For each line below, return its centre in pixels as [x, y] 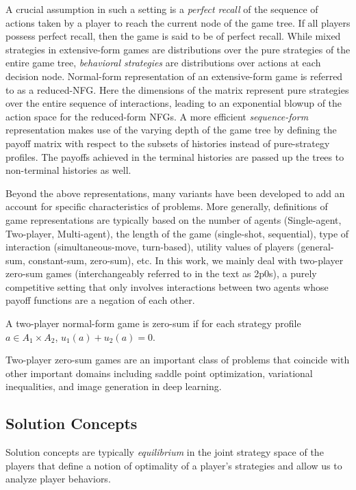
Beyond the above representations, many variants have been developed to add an [175, 193]
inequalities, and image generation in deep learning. [114, 386]
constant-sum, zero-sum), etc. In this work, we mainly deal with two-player [186, 260]
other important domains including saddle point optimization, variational [159, 373]
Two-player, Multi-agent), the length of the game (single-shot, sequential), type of [177, 233]
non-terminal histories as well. [68, 170]
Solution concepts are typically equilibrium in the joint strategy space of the [165, 452]
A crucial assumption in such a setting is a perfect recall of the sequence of [162, 9]
